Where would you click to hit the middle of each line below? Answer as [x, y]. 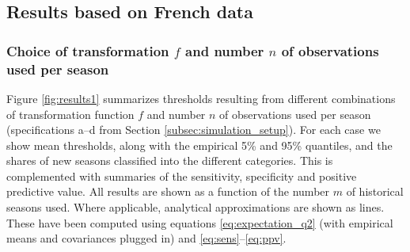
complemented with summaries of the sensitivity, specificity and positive [182, 176]
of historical [375, 191]
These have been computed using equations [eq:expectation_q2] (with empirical [200, 222]
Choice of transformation [88, 50]
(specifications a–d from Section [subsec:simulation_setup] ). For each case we [194, 130]
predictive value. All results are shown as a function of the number [168, 191]
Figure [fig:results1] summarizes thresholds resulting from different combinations [201, 98]
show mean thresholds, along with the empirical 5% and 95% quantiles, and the [199, 145]
